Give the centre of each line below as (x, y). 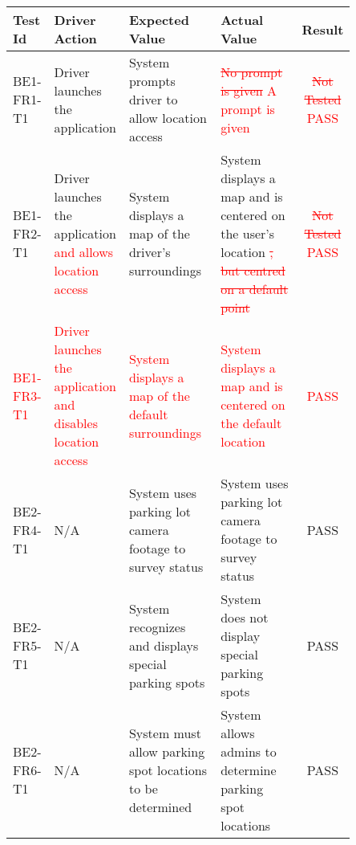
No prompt (252, 71)
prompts (152, 81)
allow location (168, 118)
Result (323, 29)
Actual (242, 20)
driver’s (150, 252)
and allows (83, 252)
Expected (159, 20)
